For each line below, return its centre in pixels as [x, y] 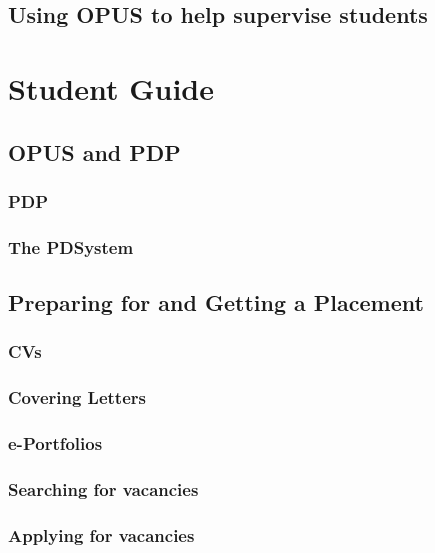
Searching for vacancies [103, 488]
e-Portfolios [55, 443]
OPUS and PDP [94, 151]
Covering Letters [77, 397]
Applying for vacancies [101, 534]
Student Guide [111, 87]
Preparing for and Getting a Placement [216, 302]
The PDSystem [71, 246]
